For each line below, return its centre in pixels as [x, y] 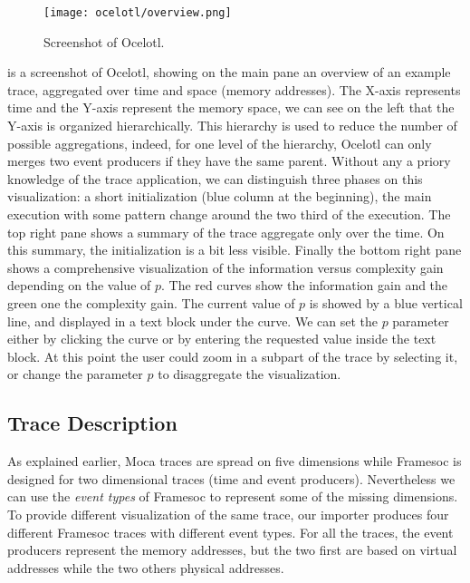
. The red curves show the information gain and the [305, 285]
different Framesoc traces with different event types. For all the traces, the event [230, 532]
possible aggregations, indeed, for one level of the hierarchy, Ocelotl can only [220, 143]
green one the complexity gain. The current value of [151, 302]
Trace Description [92, 423]
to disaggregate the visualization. [249, 374]
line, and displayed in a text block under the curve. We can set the [192, 321]
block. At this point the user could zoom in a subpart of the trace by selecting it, [233, 356]
